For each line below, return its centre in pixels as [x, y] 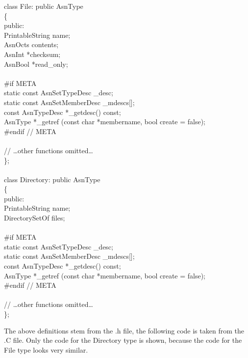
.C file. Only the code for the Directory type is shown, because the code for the [123, 340]
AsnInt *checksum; [32, 54]
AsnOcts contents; [31, 44]
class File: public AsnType [44, 6]
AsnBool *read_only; [36, 64]
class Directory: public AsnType [52, 179]
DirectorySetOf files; [35, 218]
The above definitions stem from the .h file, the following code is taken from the [124, 330]
